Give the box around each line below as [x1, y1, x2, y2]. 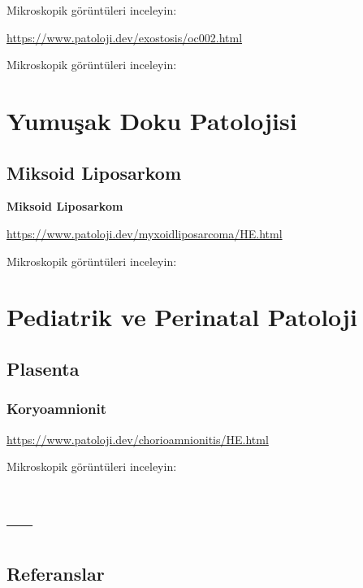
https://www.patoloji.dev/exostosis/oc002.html [6, 28, 243, 46]
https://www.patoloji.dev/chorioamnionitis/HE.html [6, 430, 269, 447]
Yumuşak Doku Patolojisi [6, 103, 297, 137]
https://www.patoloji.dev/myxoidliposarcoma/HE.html [6, 224, 283, 242]
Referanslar [6, 561, 105, 586]
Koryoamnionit [6, 399, 107, 419]
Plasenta [6, 355, 80, 381]
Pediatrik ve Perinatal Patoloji [6, 300, 357, 333]
